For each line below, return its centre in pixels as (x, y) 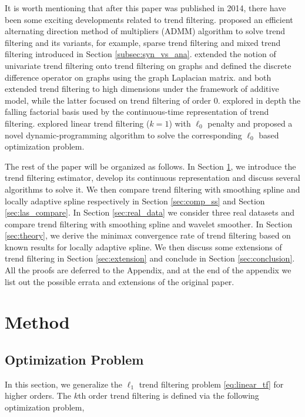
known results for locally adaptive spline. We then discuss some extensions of (143, 246)
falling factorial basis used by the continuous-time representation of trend (137, 112)
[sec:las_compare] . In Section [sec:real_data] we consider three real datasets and (150, 212)
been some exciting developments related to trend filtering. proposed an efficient (149, 19)
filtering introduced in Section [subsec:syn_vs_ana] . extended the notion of (140, 54)
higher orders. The (38, 396)
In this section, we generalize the (64, 384)
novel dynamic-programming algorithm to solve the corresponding (123, 135)
